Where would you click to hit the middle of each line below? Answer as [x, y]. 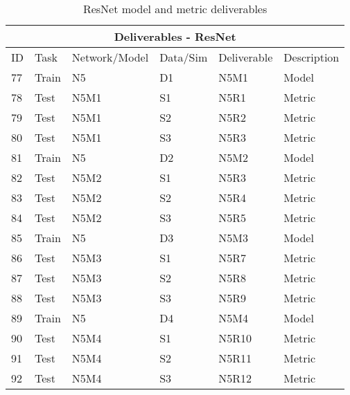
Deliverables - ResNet [175, 36]
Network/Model [110, 57]
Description [312, 57]
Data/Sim [184, 57]
